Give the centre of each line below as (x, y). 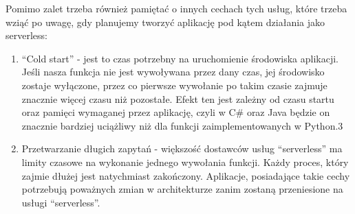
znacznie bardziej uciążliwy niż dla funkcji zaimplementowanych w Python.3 (182, 125)
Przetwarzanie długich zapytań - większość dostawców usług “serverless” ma (182, 148)
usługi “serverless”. (61, 202)
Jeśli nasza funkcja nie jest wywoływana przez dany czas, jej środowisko (173, 72)
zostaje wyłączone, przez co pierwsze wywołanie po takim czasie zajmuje (174, 85)
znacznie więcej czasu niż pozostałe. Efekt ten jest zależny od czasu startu (178, 98)
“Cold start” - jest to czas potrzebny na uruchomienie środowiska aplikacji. (180, 58)
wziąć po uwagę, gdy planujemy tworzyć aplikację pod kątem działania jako (165, 22)
